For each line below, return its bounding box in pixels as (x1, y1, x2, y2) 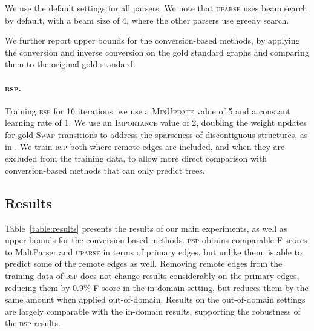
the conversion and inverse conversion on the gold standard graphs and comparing (5, 45, 309, 58)
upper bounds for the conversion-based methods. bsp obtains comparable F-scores (5, 234, 307, 246)
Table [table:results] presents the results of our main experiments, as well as (5, 221, 287, 234)
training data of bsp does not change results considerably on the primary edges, (5, 269, 299, 281)
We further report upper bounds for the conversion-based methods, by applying (5, 34, 300, 47)
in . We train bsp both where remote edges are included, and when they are (5, 140, 285, 152)
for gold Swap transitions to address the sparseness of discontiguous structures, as (5, 128, 308, 140)
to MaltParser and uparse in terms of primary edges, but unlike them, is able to (5, 245, 302, 258)
